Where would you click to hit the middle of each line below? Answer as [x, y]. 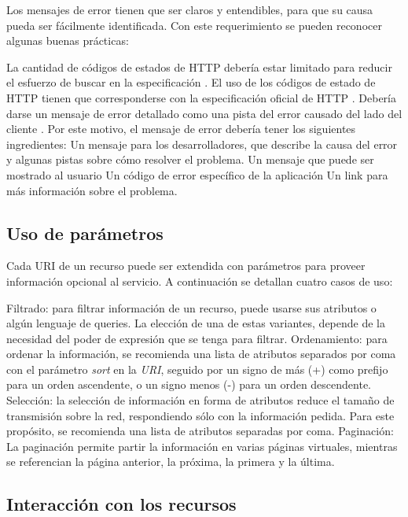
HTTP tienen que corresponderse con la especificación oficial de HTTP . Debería [202, 97]
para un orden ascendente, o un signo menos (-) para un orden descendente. [189, 384]
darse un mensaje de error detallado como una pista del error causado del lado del [204, 113]
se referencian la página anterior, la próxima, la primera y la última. [171, 462]
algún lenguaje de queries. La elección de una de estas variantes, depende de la [196, 323]
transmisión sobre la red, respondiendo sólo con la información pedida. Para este [200, 415]
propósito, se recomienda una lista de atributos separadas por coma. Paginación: [200, 431]
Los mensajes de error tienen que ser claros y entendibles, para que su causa [190, 9]
